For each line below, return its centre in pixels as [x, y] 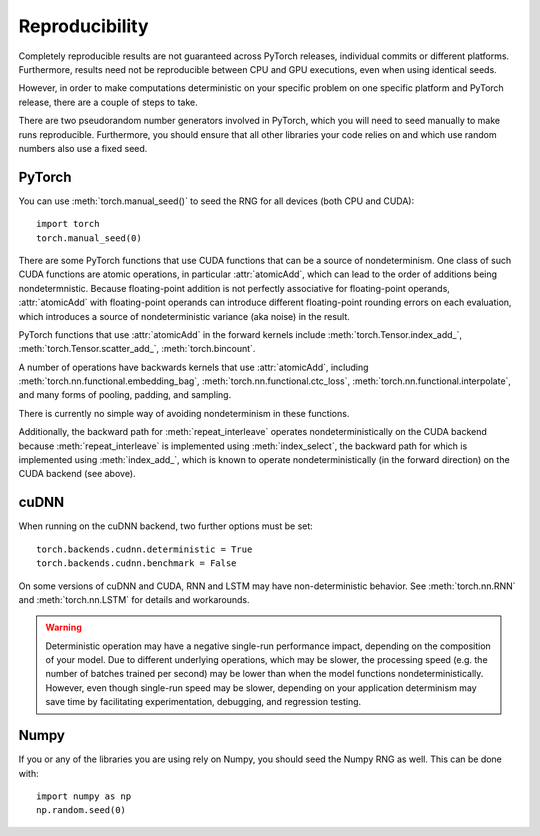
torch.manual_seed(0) [89, 238]
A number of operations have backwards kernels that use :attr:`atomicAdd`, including [193, 367]
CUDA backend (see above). [77, 474]
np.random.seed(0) [81, 810]
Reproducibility [83, 26]
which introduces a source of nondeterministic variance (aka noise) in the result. [184, 316]
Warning [63, 627]
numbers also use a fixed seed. [83, 148]
